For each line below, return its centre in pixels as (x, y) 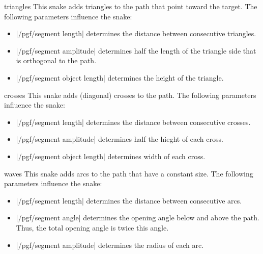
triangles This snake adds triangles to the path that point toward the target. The (131, 6)
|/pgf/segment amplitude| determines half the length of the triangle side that (136, 50)
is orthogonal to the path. (56, 60)
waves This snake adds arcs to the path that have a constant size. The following (129, 173)
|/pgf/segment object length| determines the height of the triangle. (120, 77)
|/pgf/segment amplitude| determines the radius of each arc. (110, 245)
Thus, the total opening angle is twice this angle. (92, 227)
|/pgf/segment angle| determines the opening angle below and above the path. (138, 218)
